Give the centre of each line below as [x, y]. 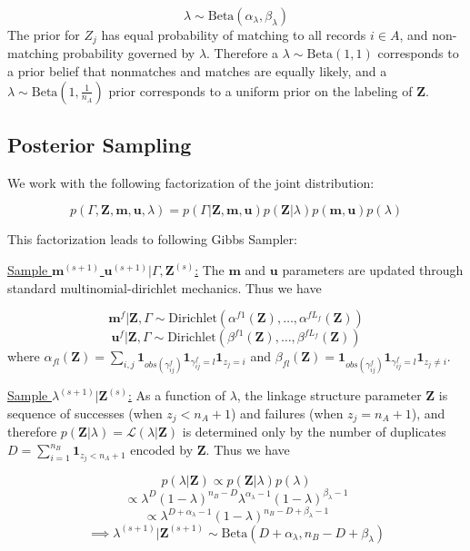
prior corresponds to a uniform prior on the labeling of [260, 90]
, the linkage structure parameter [329, 395]
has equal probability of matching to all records [234, 34]
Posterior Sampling [100, 145]
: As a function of [176, 395]
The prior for [44, 34]
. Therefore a [243, 53]
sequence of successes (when [85, 413]
